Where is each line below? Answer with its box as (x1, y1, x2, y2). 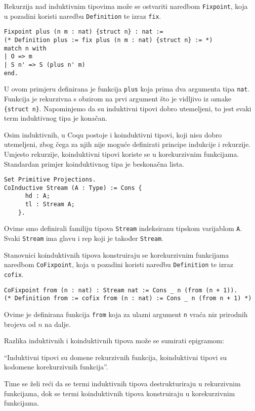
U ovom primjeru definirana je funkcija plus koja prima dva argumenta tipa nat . (4, 84, 250, 94)
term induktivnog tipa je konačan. (4, 113, 107, 123)
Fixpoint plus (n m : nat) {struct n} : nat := (4, 28, 164, 36)
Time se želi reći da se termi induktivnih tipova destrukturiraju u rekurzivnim (4, 378, 241, 388)
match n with (4, 45, 46, 52)
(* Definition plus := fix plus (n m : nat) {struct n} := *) (4, 36, 213, 44)
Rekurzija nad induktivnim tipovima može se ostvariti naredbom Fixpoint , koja (4, 1, 248, 11)
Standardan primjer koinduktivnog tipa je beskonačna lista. (4, 158, 184, 169)
